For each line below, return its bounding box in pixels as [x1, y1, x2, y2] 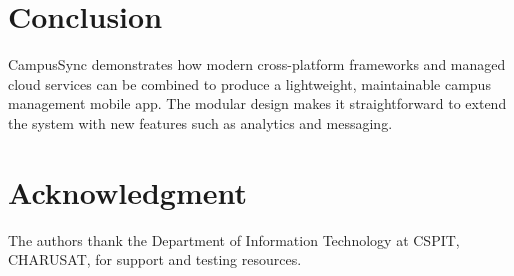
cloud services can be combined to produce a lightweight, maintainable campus [8, 73, 491, 94]
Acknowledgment [8, 171, 247, 212]
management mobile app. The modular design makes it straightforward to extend [8, 93, 507, 114]
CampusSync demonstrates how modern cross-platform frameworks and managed [8, 54, 506, 75]
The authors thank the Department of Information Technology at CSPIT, [8, 229, 460, 250]
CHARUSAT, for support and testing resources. [8, 249, 302, 270]
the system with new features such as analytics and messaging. [8, 112, 393, 133]
